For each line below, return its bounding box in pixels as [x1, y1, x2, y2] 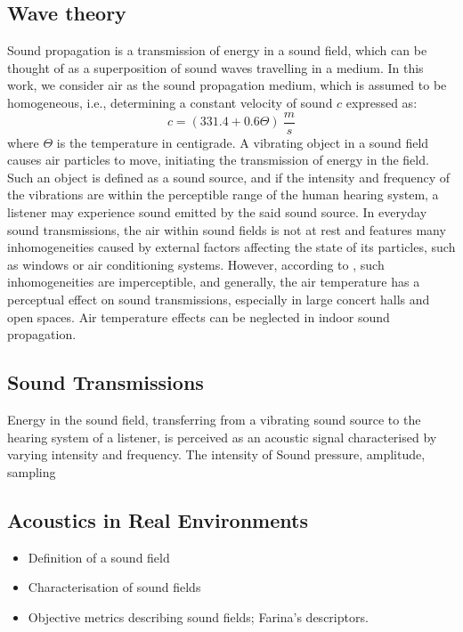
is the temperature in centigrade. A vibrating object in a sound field [56, 133, 429, 151]
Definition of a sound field [28, 547, 170, 566]
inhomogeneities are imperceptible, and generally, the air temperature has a [7, 272, 420, 291]
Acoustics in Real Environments [7, 506, 308, 533]
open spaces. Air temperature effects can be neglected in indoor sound [7, 307, 390, 326]
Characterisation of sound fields [28, 578, 201, 596]
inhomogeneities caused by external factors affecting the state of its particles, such [7, 238, 456, 256]
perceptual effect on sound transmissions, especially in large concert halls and [7, 289, 430, 308]
